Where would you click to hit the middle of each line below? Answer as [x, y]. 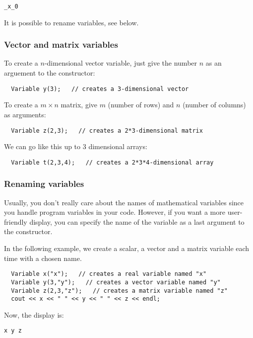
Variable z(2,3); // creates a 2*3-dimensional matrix [107, 130]
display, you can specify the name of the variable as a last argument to [137, 221]
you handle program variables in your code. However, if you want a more [115, 212]
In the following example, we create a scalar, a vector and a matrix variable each [127, 248]
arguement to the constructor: [50, 73]
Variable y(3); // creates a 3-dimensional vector [100, 89]
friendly [16, 221]
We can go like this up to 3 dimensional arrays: [76, 146]
